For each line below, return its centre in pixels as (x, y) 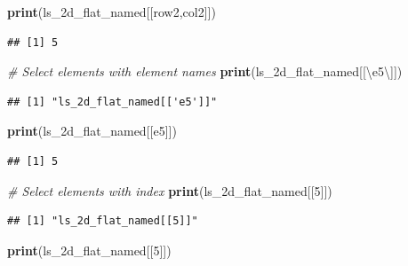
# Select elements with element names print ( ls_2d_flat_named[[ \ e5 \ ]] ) (205, 71)
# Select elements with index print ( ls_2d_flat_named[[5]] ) (170, 190)
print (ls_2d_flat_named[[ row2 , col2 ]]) (112, 12)
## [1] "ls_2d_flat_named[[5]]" (103, 221)
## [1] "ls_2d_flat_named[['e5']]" (112, 102)
